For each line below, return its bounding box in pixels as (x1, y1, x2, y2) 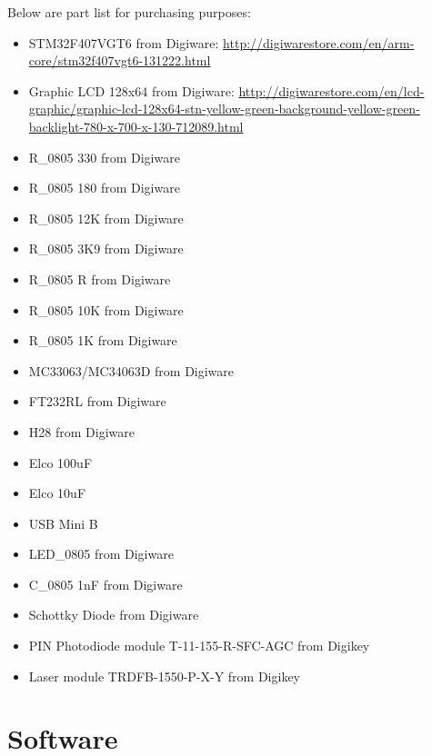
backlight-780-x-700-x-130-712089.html (28, 116, 244, 135)
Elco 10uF (28, 483, 86, 502)
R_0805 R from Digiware (28, 269, 171, 288)
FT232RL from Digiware (28, 392, 166, 411)
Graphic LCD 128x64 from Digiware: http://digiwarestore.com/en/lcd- (28, 81, 425, 100)
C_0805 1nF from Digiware (28, 574, 183, 593)
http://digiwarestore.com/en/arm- (223, 33, 415, 52)
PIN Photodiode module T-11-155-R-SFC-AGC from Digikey (28, 636, 370, 655)
